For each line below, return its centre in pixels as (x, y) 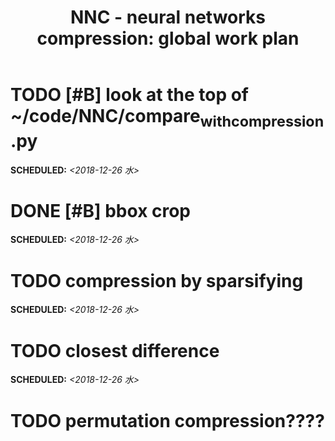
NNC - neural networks (168, 17)
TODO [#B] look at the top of (129, 95)
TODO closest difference (115, 350)
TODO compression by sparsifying (157, 280)
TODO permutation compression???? (167, 420)
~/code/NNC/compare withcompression (167, 118)
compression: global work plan (168, 38)
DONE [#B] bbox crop (101, 210)
